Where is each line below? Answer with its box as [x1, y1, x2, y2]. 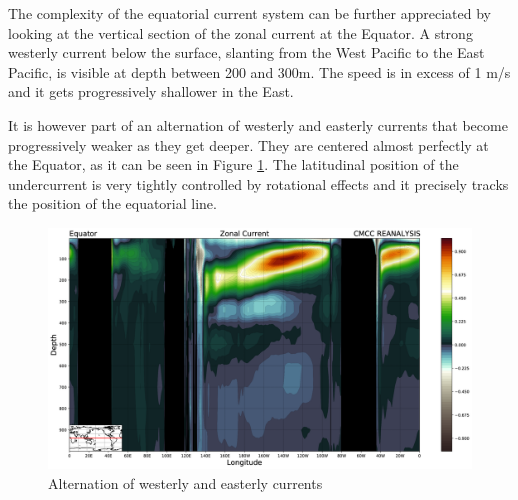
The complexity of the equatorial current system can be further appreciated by [8, 3, 491, 23]
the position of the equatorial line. [8, 193, 217, 214]
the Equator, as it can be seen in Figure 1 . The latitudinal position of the [8, 154, 459, 175]
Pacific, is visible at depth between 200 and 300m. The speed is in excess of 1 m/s [8, 61, 511, 82]
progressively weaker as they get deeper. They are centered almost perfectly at [8, 134, 489, 155]
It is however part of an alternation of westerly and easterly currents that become [8, 114, 508, 135]
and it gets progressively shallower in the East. [8, 81, 294, 102]
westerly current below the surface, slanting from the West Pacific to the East [8, 42, 485, 63]
